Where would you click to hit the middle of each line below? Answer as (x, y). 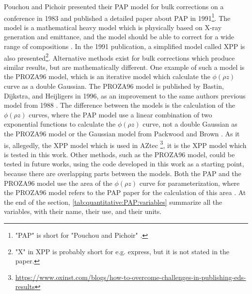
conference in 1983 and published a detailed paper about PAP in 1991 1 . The (117, 17)
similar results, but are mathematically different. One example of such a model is (124, 67)
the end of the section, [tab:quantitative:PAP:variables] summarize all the (113, 202)
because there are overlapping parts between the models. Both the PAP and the (123, 173)
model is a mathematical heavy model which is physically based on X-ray (113, 27)
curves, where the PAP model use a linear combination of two (120, 114)
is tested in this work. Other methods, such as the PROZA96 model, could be (119, 154)
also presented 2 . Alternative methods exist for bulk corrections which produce (119, 57)
